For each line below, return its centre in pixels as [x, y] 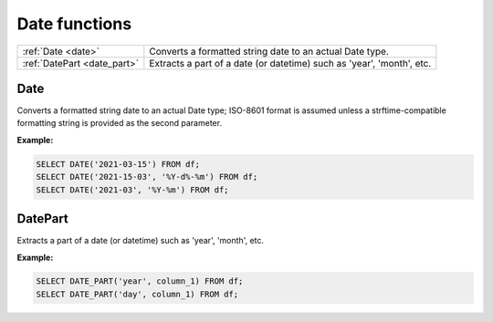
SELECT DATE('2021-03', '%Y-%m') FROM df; [132, 190]
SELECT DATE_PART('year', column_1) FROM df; [140, 281]
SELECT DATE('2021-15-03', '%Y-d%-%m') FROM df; [147, 177]
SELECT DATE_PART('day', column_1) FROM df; [137, 294]
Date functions [74, 24]
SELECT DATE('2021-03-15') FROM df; [118, 164]
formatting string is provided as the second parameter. [120, 123]
